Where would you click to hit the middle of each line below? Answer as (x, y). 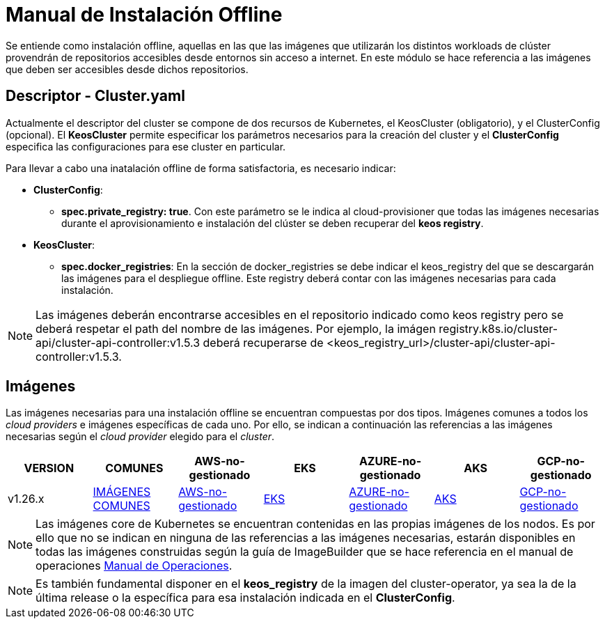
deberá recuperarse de (263, 342)
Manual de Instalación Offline (144, 15)
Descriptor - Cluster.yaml (95, 96)
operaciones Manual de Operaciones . (134, 566)
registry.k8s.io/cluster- (498, 328)
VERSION (49, 468)
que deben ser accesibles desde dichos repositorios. (127, 69)
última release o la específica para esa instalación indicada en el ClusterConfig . (245, 598)
